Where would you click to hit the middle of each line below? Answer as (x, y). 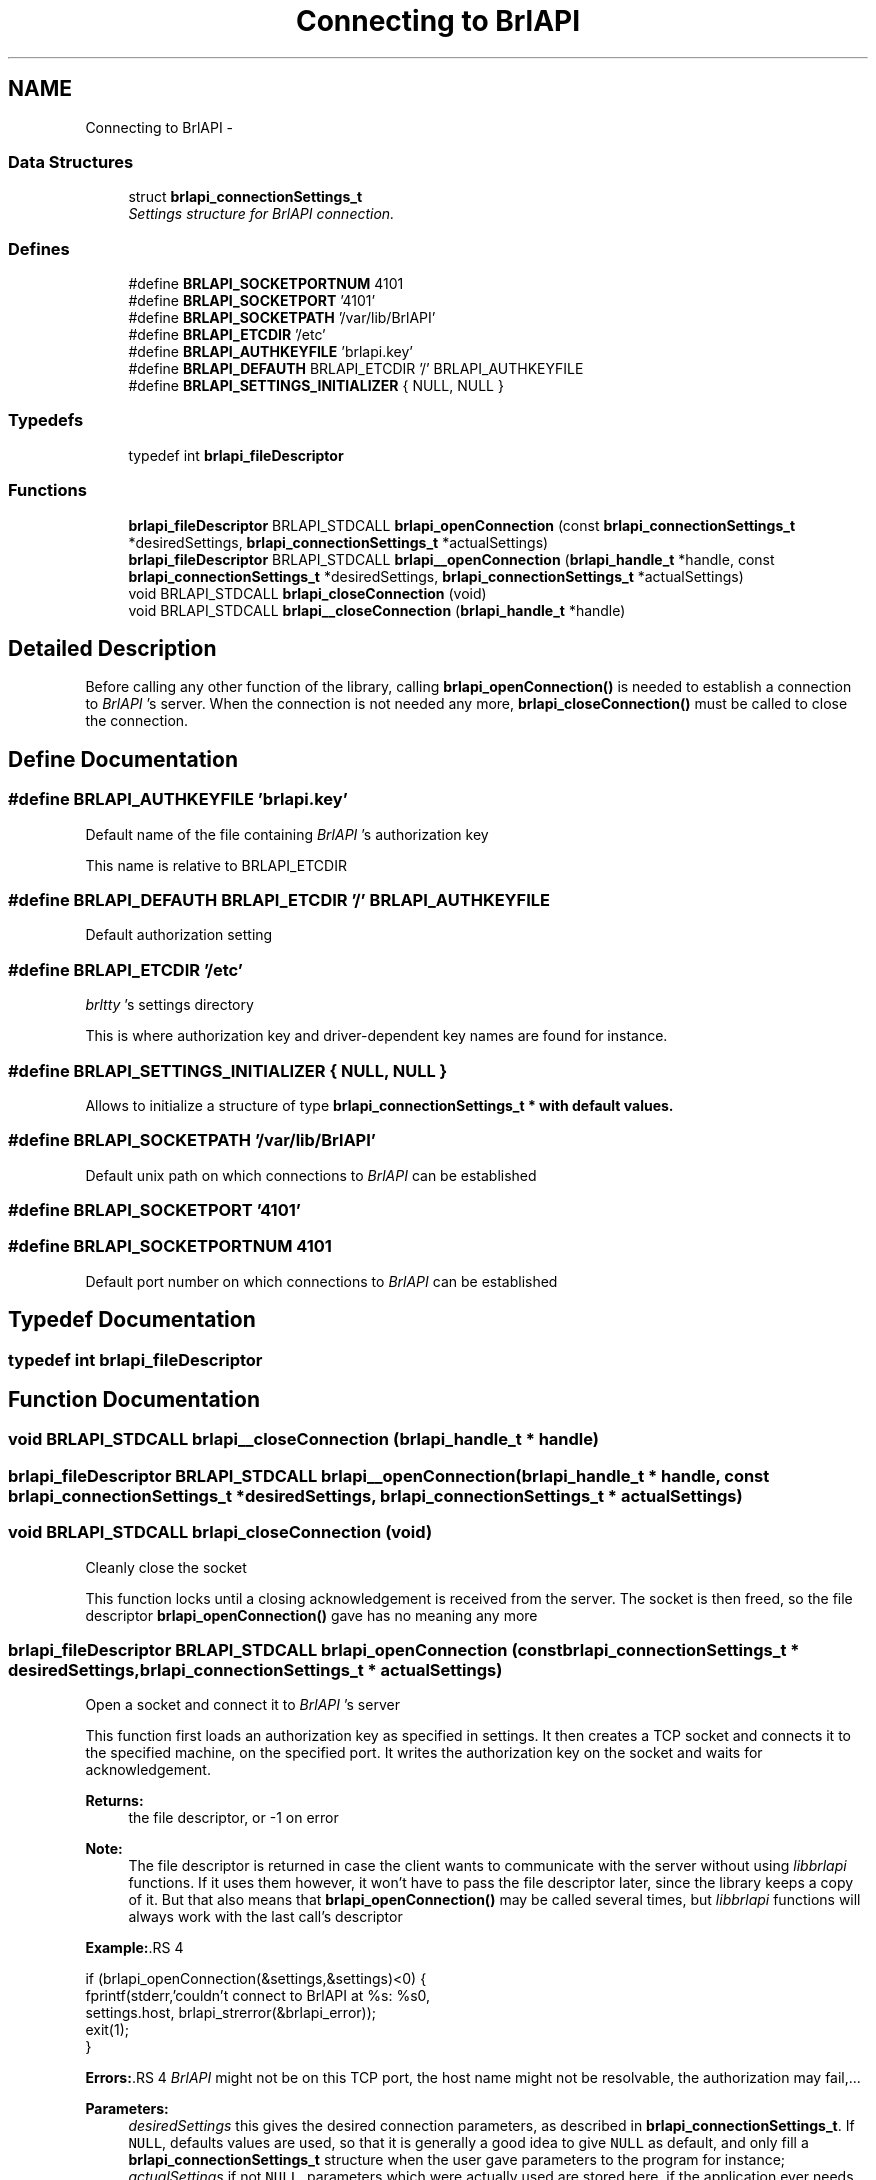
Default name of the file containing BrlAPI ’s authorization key (287, 834)
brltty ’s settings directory (169, 1005)
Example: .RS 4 (134, 1948)
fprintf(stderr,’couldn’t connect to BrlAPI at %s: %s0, (258, 1996)
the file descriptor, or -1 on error (233, 1818)
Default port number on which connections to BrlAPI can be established (321, 1281)
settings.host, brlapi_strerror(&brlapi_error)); (230, 2013)
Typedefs (46, 420)
